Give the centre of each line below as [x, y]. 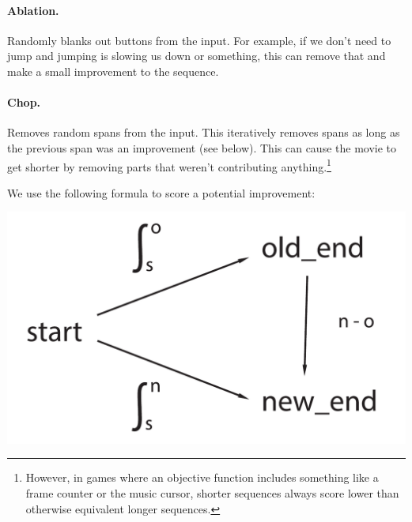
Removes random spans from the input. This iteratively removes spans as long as [204, 132]
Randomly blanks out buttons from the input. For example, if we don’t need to [199, 40]
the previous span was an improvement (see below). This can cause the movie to [202, 147]
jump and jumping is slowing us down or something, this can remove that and [197, 56]
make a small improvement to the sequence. [113, 71]
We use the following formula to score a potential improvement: [161, 192]
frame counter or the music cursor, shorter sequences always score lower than [212, 492]
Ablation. [33, 10]
